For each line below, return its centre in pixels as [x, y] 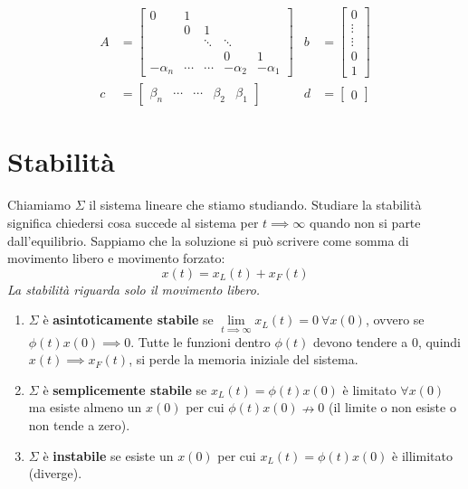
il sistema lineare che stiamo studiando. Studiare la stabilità [255, 205]
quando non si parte [365, 222]
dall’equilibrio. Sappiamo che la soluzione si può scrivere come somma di [208, 240]
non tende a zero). [79, 424]
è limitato [369, 389]
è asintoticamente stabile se [128, 320]
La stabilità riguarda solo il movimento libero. [134, 289]
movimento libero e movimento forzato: [116, 258]
